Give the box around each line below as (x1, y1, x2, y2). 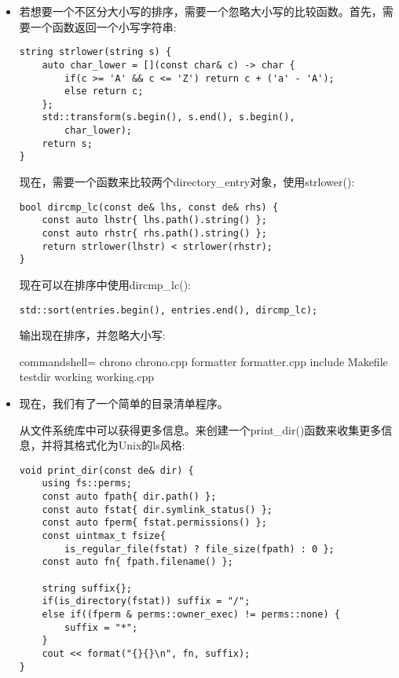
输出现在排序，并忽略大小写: (19, 327, 166, 343)
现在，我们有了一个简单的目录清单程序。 (19, 395, 229, 411)
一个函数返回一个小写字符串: (30, 18, 177, 35)
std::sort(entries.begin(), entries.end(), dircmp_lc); (19, 304, 318, 316)
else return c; (64, 86, 144, 97)
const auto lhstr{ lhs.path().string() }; (42, 214, 267, 226)
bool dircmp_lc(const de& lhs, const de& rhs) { (19, 201, 279, 213)
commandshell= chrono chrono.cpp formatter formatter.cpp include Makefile (19, 353, 388, 369)
